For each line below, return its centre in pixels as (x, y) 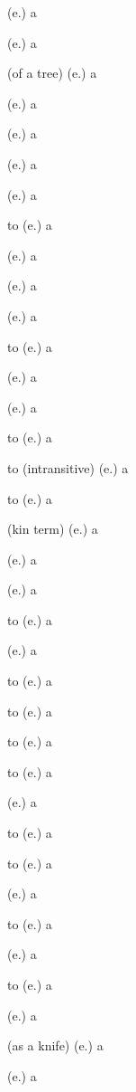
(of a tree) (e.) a (52, 73)
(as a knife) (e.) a (55, 1045)
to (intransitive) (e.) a (68, 467)
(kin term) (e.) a (53, 529)
